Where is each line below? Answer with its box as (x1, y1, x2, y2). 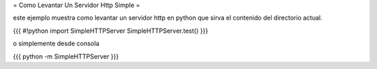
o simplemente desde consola (13, 39, 100, 48)
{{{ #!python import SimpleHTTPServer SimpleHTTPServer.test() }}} (13, 26, 209, 35)
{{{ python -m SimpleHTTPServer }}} (13, 52, 119, 61)
